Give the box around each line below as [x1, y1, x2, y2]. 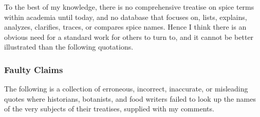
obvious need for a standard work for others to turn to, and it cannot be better [4, 31, 254, 42]
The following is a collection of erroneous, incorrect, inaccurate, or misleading [4, 83, 248, 94]
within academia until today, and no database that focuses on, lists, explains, [4, 11, 247, 22]
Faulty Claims [4, 63, 63, 76]
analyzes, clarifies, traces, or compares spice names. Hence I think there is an [4, 21, 247, 32]
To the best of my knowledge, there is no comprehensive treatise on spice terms [4, 2, 254, 12]
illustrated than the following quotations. [4, 41, 134, 52]
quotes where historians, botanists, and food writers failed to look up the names [4, 93, 256, 104]
